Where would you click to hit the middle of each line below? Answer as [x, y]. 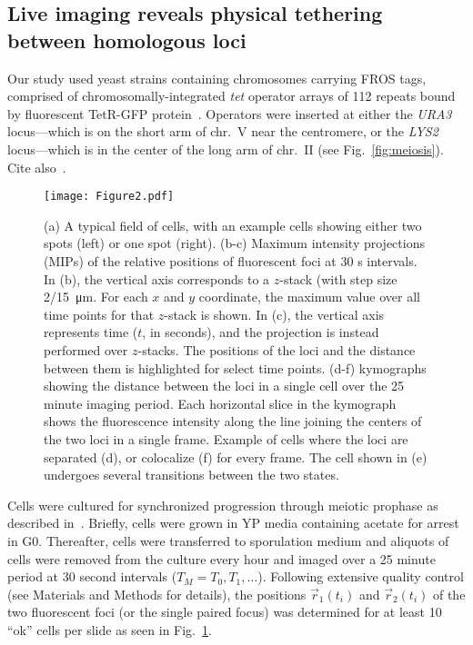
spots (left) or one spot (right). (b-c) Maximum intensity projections [234, 243]
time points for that [99, 314]
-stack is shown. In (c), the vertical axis [274, 314]
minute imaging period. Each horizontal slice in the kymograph [220, 403]
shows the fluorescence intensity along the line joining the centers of [233, 421]
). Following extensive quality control [361, 576]
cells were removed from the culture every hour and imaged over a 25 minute [221, 558]
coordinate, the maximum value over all [309, 297]
